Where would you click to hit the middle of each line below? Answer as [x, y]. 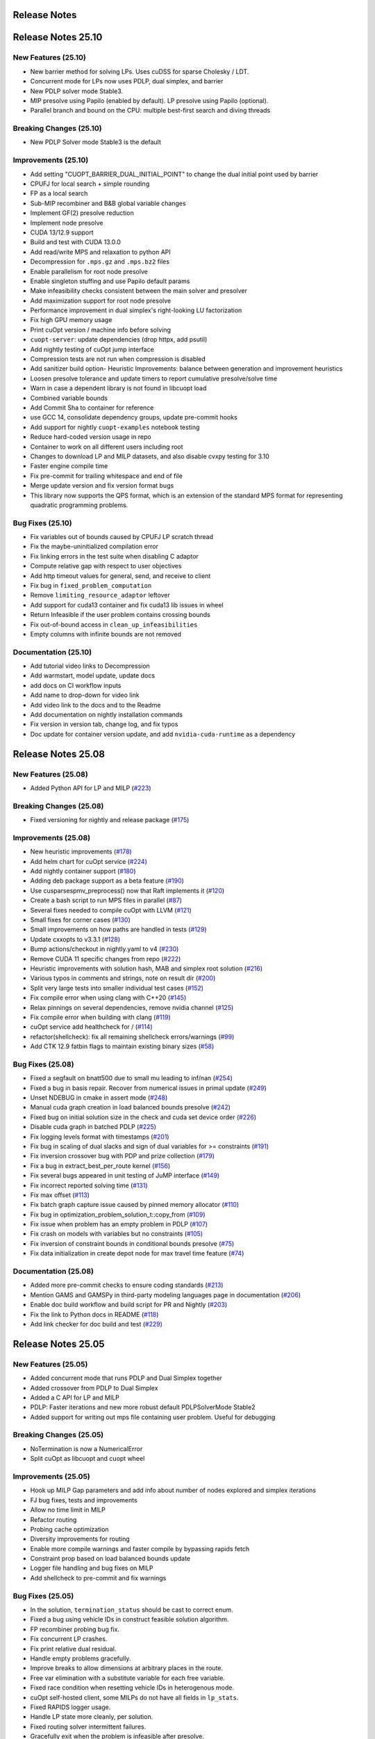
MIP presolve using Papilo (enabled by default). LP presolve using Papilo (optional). [149, 100]
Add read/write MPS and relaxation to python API [101, 252]
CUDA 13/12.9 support [62, 232]
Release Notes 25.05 [59, 1344]
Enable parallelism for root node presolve [89, 271]
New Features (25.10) [50, 58]
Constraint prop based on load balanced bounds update [110, 1559]
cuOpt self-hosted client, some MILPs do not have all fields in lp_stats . [134, 1697]
